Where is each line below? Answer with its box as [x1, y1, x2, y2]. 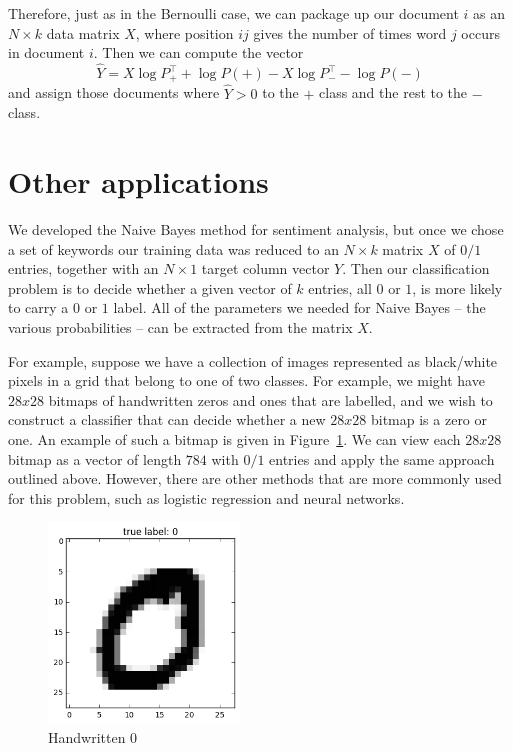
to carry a [8, 297, 69, 318]
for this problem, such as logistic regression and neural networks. [8, 487, 405, 508]
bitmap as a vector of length [8, 448, 182, 469]
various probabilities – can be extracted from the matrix [8, 316, 353, 337]
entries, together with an [8, 258, 159, 279]
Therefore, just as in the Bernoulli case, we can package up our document [8, 3, 459, 23]
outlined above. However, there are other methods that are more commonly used [8, 468, 502, 489]
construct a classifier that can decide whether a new [8, 409, 326, 430]
